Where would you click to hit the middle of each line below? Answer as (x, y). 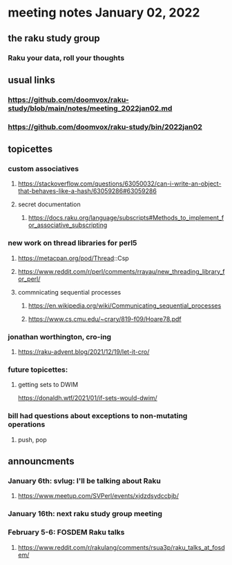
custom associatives (43, 169)
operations (27, 424)
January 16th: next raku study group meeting (85, 514)
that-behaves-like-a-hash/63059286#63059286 (87, 191)
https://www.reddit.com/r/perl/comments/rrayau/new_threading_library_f (121, 271)
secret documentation (49, 204)
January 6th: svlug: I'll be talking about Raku (84, 481)
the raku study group (54, 38)
